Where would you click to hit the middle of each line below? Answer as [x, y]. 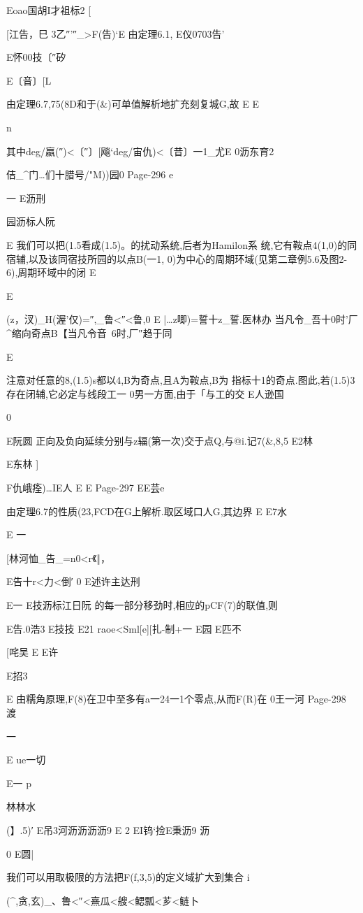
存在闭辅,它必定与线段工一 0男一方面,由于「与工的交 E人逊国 [145, 393]
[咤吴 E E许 [32, 652]
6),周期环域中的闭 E [51, 272]
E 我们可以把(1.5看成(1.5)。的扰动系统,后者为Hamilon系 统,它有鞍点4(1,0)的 [177, 244]
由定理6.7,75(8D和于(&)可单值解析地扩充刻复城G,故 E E [133, 104]
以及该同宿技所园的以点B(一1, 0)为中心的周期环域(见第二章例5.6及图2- [188, 258]
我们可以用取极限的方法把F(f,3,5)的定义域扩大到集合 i [128, 877]
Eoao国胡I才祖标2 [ [49, 10]
